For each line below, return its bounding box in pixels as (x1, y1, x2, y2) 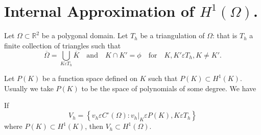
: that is (212, 30, 238, 41)
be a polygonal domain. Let (41, 30, 128, 41)
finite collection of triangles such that (4, 40, 121, 50)
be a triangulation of (140, 30, 205, 41)
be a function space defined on (42, 73, 138, 84)
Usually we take (4, 83, 54, 93)
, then (85, 121, 103, 131)
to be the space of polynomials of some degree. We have (81, 83, 256, 93)
